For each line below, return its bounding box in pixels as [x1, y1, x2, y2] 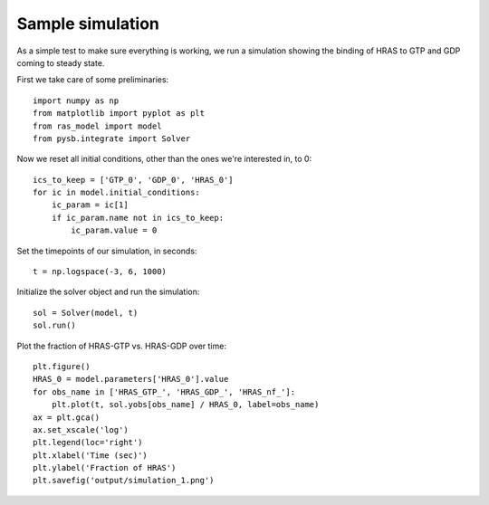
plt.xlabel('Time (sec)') [33, 450, 149, 461]
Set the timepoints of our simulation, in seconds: [16, 245, 197, 256]
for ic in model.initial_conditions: [33, 187, 201, 198]
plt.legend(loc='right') [33, 437, 143, 448]
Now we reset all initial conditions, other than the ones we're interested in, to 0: [16, 154, 312, 165]
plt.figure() [33, 361, 91, 371]
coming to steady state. [16, 57, 105, 68]
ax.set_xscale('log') [33, 424, 129, 434]
